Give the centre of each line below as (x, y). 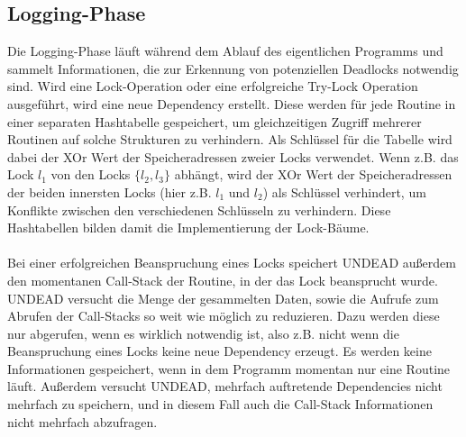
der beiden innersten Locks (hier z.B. (110, 191)
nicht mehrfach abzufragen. (82, 421)
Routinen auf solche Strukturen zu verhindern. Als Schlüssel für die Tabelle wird (230, 139)
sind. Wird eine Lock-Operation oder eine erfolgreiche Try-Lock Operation (213, 86)
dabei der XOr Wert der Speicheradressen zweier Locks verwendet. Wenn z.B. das (233, 156)
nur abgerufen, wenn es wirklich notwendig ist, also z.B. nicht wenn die (203, 333)
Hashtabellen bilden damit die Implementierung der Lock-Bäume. (188, 228)
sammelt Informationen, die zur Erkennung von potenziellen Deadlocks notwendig (233, 68)
